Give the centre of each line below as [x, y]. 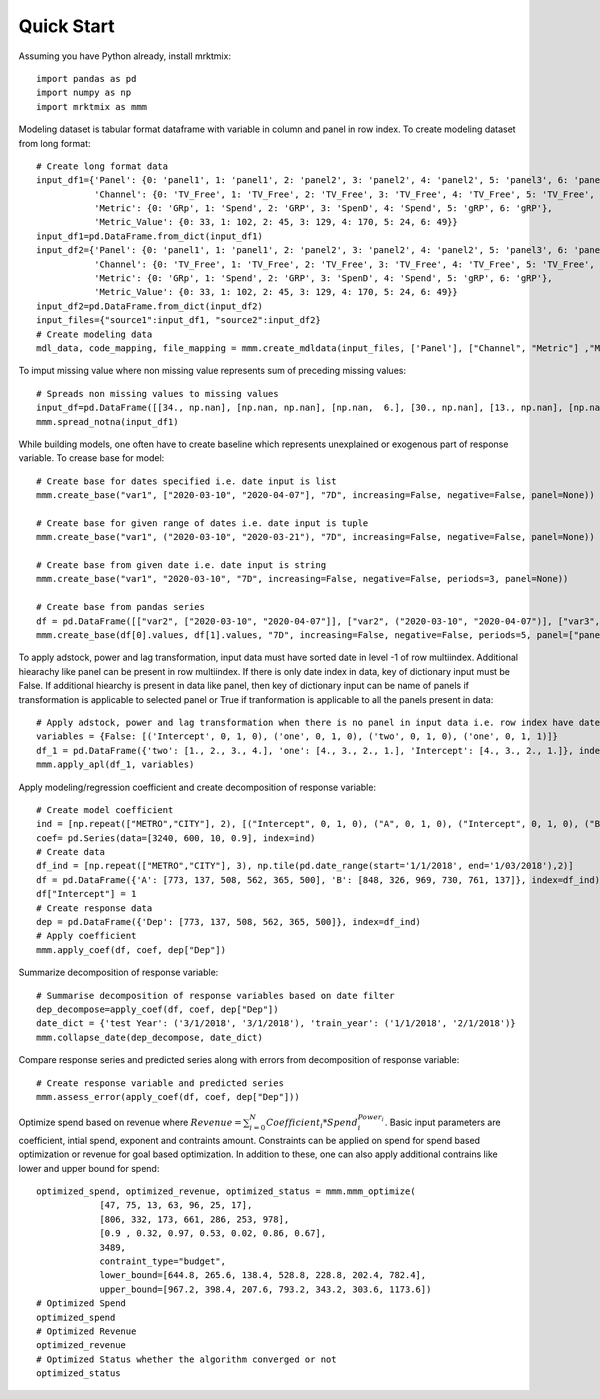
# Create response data [94, 908]
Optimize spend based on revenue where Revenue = [130, 1122]
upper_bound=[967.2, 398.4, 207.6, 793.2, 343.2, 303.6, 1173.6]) [265, 1289]
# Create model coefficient [105, 809]
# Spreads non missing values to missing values [157, 393]
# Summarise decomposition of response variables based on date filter [215, 995]
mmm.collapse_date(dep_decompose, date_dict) [150, 1037]
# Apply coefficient [86, 936]
